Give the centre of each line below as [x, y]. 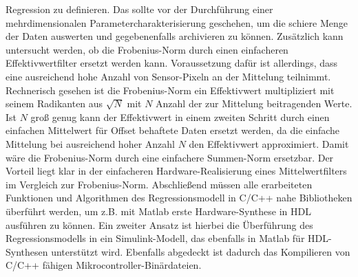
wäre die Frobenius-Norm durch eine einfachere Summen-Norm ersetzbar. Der [170, 157]
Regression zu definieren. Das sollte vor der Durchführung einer [139, 9]
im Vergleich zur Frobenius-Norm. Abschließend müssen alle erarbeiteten [159, 184]
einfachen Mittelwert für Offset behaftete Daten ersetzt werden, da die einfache [173, 130]
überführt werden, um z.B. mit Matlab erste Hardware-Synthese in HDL [158, 211]
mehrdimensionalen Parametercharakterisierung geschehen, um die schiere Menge [177, 22]
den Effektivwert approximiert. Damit [269, 143]
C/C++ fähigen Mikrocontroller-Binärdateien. [104, 265]
